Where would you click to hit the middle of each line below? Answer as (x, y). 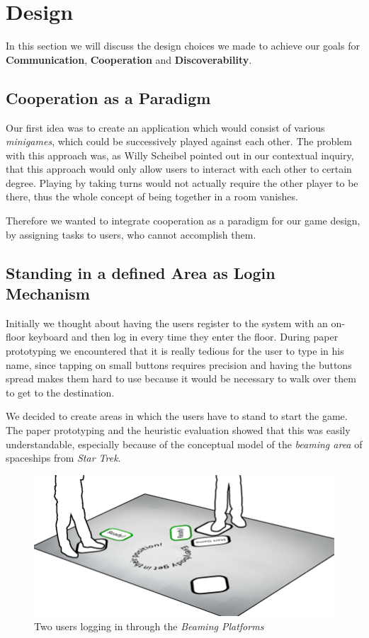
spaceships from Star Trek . (63, 458)
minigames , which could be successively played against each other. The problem (179, 141)
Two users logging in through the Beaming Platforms (149, 626)
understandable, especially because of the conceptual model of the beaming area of (184, 444)
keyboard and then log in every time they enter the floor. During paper (183, 337)
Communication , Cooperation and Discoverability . (129, 59)
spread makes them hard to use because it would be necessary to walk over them (181, 378)
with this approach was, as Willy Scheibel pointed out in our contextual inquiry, (180, 155)
